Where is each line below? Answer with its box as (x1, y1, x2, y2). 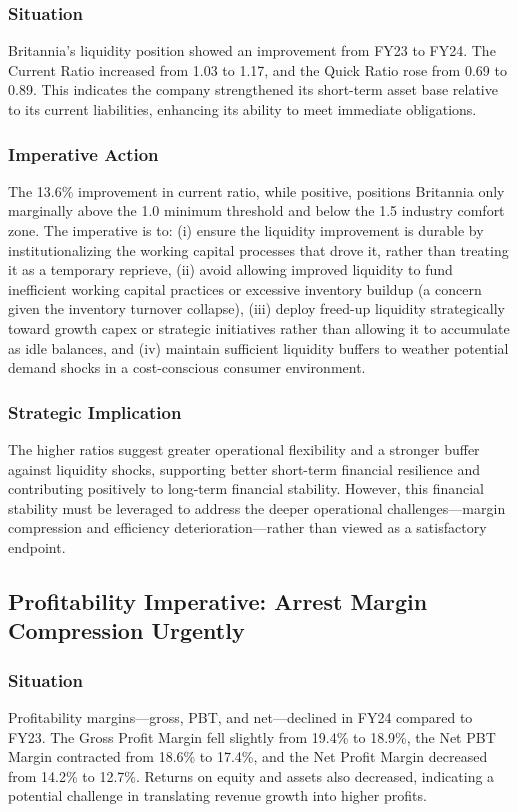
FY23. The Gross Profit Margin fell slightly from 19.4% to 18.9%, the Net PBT (8, 726, 496, 747)
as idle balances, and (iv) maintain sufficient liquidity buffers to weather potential (8, 337, 509, 358)
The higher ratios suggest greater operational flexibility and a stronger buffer (8, 438, 480, 459)
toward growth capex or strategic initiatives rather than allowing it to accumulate (8, 317, 510, 338)
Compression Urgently (8, 615, 245, 646)
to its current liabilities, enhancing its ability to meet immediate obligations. (8, 99, 477, 119)
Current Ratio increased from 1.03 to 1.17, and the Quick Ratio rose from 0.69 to (8, 59, 507, 80)
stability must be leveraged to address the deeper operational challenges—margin (8, 497, 506, 518)
